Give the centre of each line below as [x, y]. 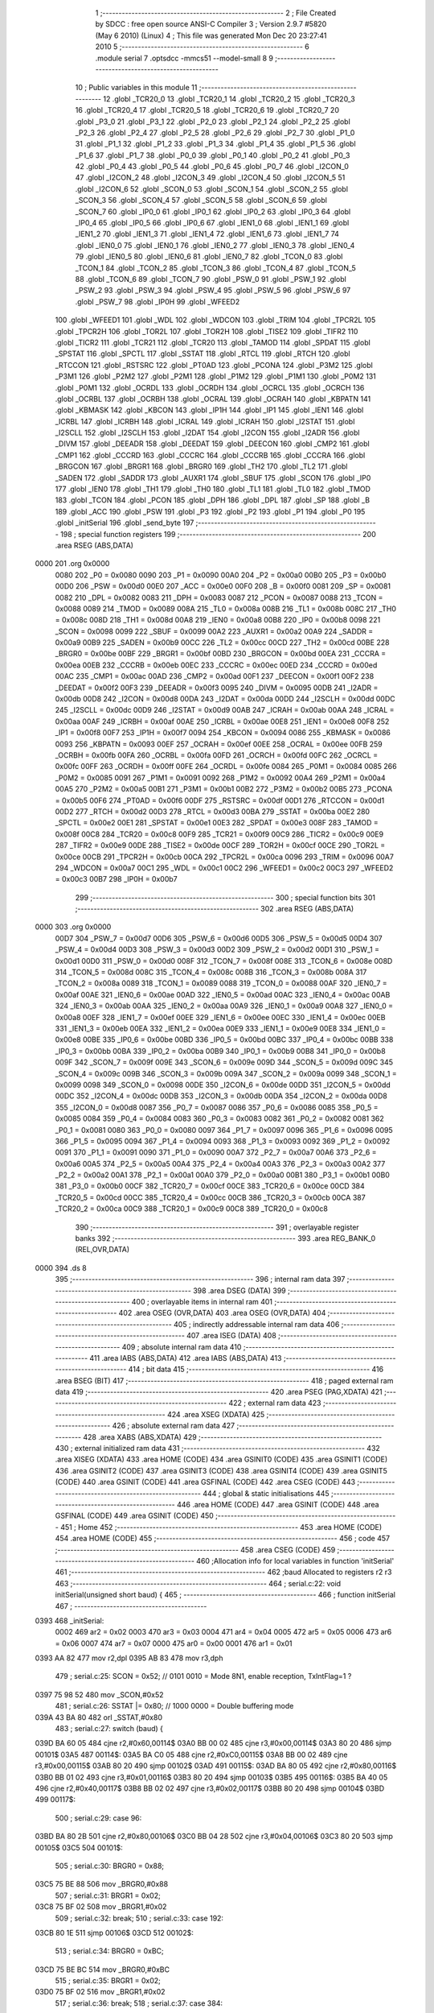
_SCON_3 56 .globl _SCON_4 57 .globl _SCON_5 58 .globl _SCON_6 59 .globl [201, 200]
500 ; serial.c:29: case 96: [98, 1818]
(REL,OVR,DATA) [102, 1250]
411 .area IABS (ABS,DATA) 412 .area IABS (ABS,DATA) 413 [186, 1358]
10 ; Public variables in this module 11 [136, 88]
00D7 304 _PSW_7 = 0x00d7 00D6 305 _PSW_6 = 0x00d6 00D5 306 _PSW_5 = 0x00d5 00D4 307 [219, 938]
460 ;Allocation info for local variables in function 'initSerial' [295, 1560]
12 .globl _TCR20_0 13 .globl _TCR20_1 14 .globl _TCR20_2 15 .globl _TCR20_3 [229, 99]
